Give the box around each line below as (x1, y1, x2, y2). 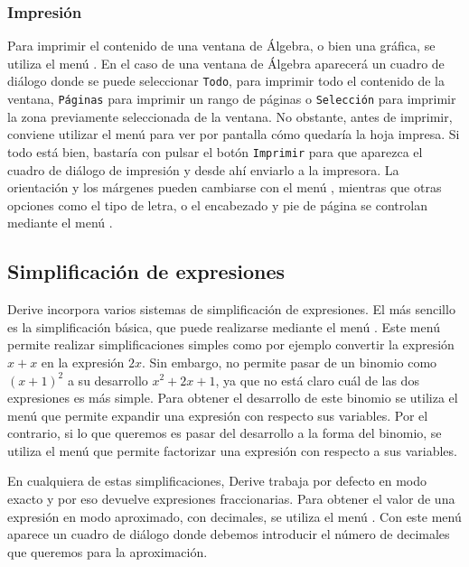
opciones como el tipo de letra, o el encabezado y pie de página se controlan (7, 195, 427, 214)
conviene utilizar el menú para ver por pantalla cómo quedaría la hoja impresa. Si (7, 125, 460, 144)
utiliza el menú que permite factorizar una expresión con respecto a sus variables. (7, 441, 457, 460)
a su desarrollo (67, 370, 148, 389)
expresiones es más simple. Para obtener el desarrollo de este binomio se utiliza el (7, 388, 458, 407)
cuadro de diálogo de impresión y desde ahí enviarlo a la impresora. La (7, 160, 399, 179)
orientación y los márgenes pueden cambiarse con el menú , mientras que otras (7, 178, 442, 197)
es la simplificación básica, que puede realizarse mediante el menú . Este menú (7, 317, 440, 336)
